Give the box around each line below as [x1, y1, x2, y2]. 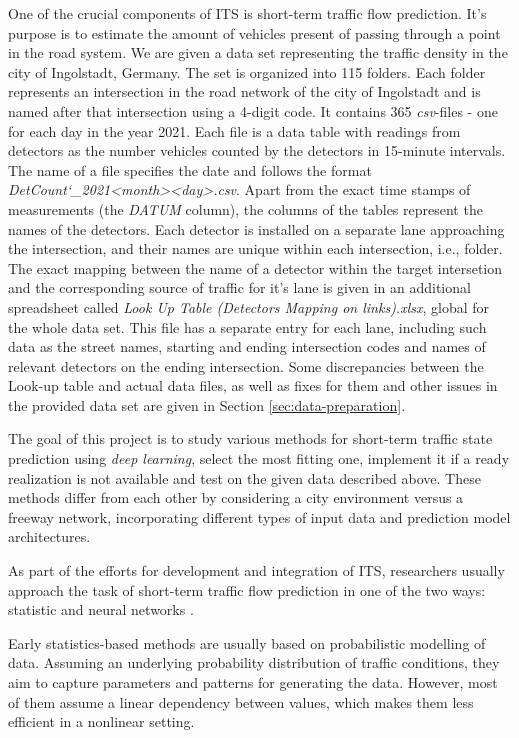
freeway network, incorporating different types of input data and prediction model [8, 506, 511, 527]
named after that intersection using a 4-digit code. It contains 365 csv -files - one [8, 100, 498, 121]
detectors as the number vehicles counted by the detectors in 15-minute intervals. [8, 140, 506, 161]
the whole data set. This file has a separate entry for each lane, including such [8, 316, 487, 337]
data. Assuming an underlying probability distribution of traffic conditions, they [8, 652, 500, 673]
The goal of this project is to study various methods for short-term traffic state [8, 428, 493, 449]
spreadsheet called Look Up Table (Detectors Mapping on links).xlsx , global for [8, 296, 490, 317]
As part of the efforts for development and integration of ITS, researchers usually [8, 560, 505, 581]
